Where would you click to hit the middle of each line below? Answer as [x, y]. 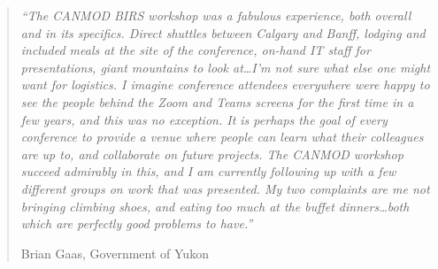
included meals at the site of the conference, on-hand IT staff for [196, 50]
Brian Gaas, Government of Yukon [115, 253]
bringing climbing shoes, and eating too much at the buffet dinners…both [215, 206]
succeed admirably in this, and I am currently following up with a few [208, 171]
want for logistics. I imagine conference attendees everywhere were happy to [225, 85]
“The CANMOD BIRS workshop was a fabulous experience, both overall [216, 15]
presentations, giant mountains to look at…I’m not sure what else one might [226, 67]
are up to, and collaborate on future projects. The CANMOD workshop [212, 154]
